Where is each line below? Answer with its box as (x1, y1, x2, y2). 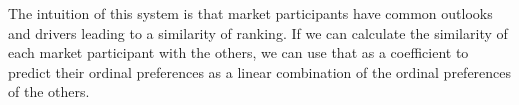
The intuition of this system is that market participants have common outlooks (8, 3, 493, 23)
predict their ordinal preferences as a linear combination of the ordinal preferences (8, 61, 512, 82)
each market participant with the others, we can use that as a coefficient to (8, 42, 469, 63)
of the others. (8, 81, 90, 102)
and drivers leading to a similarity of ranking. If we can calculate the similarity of (8, 22, 508, 43)
